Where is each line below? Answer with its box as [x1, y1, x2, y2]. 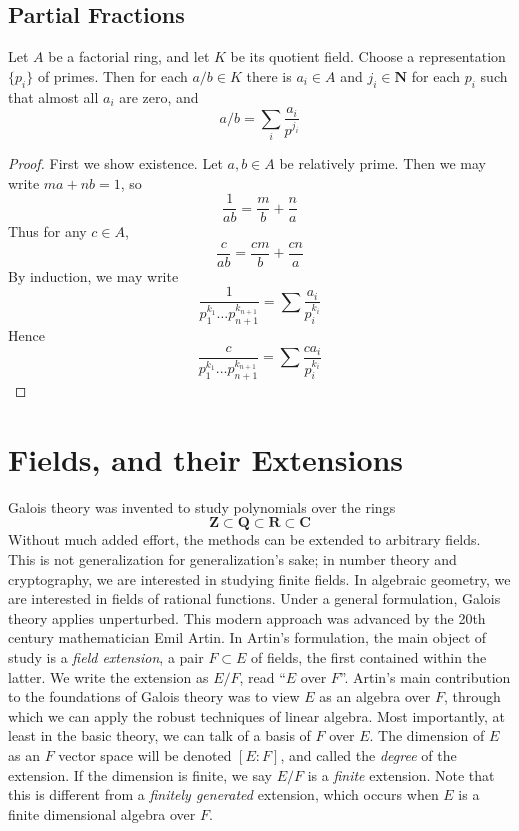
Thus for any [8, 221, 87, 242]
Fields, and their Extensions [8, 438, 404, 479]
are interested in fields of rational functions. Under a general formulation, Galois [8, 588, 501, 609]
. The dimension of [369, 725, 485, 746]
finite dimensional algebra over [8, 803, 196, 824]
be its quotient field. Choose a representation [230, 46, 506, 67]
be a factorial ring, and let [48, 46, 210, 67]
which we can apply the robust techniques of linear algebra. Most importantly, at [8, 705, 506, 726]
